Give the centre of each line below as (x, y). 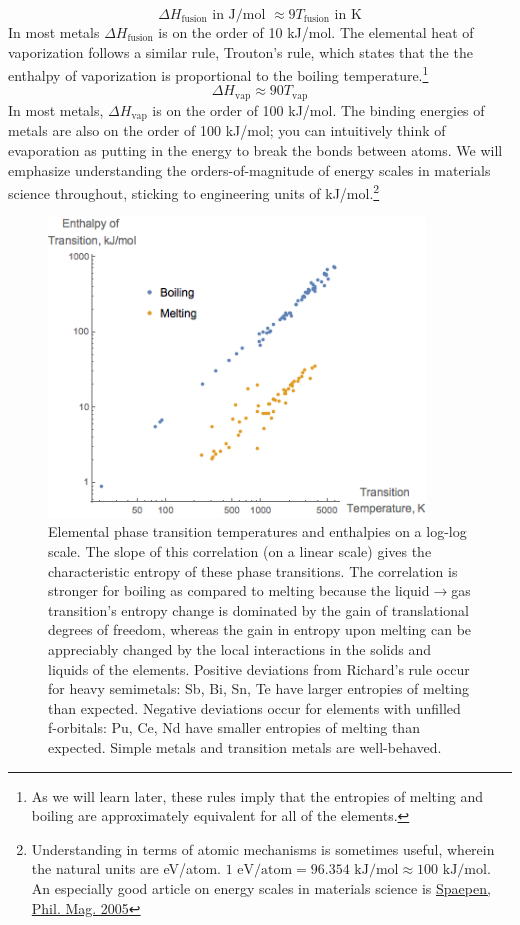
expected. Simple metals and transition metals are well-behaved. (245, 746)
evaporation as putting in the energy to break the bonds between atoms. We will (255, 149)
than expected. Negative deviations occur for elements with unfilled (254, 707)
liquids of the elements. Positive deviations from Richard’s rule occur (259, 668)
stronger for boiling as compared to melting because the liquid (239, 590)
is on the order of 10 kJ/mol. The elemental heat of (316, 32)
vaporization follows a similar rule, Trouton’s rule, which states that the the (240, 51)
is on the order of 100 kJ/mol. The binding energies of (318, 109)
